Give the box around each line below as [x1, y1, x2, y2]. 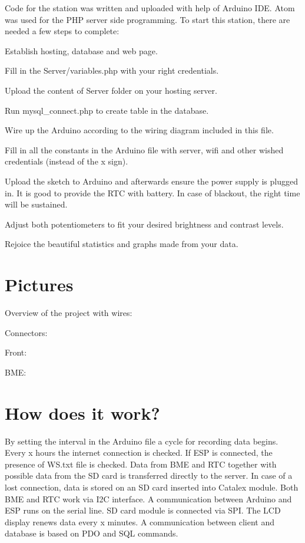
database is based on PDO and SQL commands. [5, 527, 178, 539]
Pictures [5, 272, 74, 297]
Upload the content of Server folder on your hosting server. [5, 84, 217, 96]
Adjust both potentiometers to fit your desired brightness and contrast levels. [5, 218, 284, 230]
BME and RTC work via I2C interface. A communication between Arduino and [5, 492, 292, 505]
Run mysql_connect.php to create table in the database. [5, 104, 209, 116]
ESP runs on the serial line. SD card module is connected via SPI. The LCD [5, 504, 281, 516]
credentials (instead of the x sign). [5, 155, 128, 167]
